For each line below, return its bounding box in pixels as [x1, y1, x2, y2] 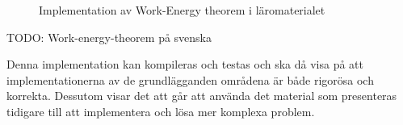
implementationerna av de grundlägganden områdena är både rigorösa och [6, 71, 374, 88]
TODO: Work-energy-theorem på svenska [6, 28, 212, 45]
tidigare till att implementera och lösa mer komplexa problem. [6, 102, 315, 119]
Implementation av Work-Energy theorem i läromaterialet [39, 2, 325, 18]
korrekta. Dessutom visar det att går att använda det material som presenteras [6, 87, 397, 104]
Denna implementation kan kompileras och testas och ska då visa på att [6, 56, 363, 73]
